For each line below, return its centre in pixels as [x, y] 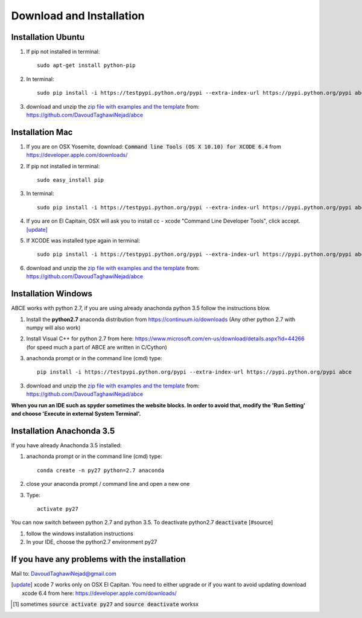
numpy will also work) [53, 327]
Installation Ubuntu [48, 37]
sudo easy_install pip [71, 180]
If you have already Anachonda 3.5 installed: [66, 445]
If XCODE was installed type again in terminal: [83, 241]
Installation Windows [52, 294]
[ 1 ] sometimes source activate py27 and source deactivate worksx [106, 604]
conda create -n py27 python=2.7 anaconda [101, 470]
